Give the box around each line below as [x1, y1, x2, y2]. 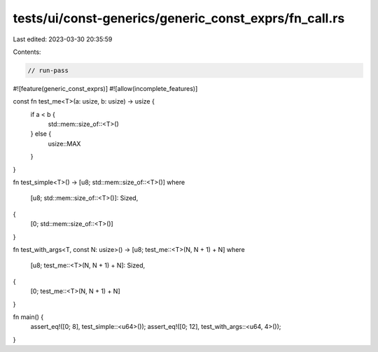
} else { [30, 129, 52, 138]
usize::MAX [48, 139, 81, 148]
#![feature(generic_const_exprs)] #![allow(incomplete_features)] [13, 84, 198, 92]
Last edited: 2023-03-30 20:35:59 [13, 35, 113, 43]
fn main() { [13, 312, 44, 321]
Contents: [13, 48, 41, 56]
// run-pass [27, 66, 69, 74]
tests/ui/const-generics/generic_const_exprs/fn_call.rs [13, 10, 345, 26]
